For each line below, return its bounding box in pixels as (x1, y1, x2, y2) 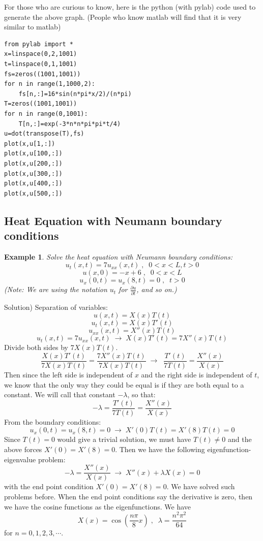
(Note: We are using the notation (4, 284, 107, 295)
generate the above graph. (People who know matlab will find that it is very (4, 11, 242, 22)
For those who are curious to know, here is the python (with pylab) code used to (4, 2, 256, 12)
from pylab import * (4, 40, 74, 48)
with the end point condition (4, 481, 94, 492)
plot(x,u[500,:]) (4, 189, 63, 197)
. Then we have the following (115, 444, 205, 455)
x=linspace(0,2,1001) (4, 50, 77, 58)
